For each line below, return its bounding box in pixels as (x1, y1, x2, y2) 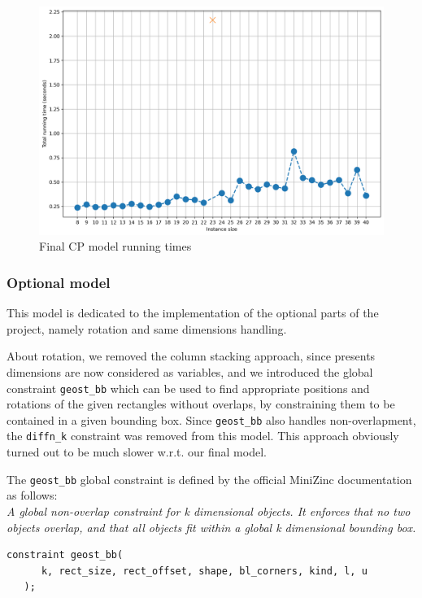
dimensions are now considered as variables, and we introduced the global (7, 363, 373, 380)
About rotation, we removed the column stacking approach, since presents (7, 347, 376, 364)
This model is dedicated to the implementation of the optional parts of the (7, 304, 379, 321)
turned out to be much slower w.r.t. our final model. (7, 443, 267, 461)
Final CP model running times (39, 238, 192, 255)
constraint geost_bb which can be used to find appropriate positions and (7, 379, 370, 396)
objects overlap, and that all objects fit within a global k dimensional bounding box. (7, 518, 416, 535)
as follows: (7, 487, 58, 504)
